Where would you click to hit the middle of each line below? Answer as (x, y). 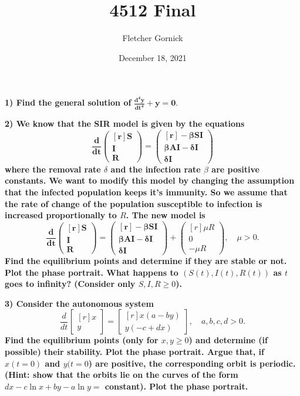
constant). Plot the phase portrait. (176, 386)
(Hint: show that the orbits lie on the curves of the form (122, 375)
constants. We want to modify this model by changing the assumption (150, 180)
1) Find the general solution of (68, 102)
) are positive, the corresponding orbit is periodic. (192, 363)
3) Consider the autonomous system (79, 303)
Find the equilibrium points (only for (82, 340)
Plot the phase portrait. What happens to (92, 272)
